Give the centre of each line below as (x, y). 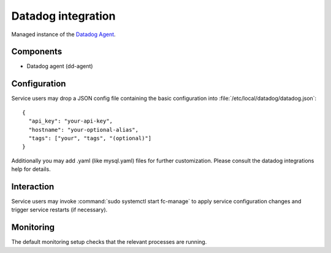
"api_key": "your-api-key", (71, 121)
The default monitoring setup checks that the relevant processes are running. (109, 242)
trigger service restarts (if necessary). (59, 210)
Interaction (33, 187)
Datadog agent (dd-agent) (60, 66)
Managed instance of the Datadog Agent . (63, 34)
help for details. (31, 169)
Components (37, 52)
